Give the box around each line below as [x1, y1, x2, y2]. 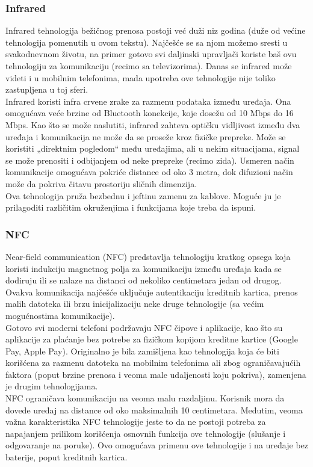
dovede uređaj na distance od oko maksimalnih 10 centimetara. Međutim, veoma [5, 403, 303, 416]
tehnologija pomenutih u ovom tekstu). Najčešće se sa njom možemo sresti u [5, 36, 288, 48]
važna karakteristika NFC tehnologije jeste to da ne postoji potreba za [5, 415, 266, 428]
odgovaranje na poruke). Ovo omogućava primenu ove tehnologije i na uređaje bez [5, 439, 309, 451]
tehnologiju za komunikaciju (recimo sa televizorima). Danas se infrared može [5, 60, 292, 72]
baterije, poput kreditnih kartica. [5, 451, 128, 463]
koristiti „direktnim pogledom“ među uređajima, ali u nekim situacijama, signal [5, 142, 300, 155]
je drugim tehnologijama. [5, 380, 98, 392]
